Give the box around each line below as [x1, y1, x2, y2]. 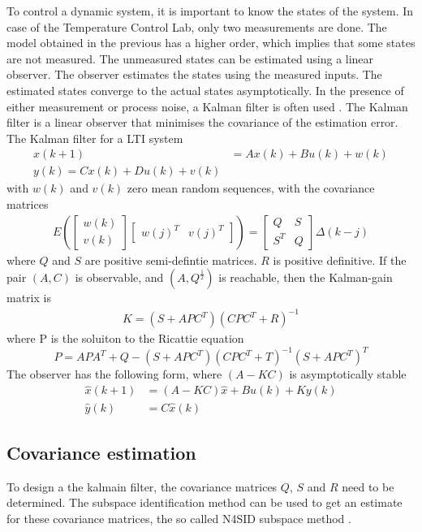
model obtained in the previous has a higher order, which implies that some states [6, 34, 416, 51]
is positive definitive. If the [273, 251, 407, 268]
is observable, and [75, 269, 164, 286]
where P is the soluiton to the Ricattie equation [6, 330, 244, 347]
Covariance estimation [6, 439, 196, 465]
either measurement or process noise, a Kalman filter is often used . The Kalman [6, 97, 408, 115]
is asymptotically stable [289, 365, 407, 383]
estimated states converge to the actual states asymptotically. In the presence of [6, 81, 404, 98]
